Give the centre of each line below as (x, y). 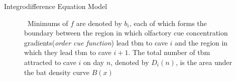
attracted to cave (50, 62)
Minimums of (48, 23)
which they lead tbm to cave (68, 52)
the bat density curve (57, 72)
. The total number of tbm (169, 52)
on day (94, 62)
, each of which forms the (168, 23)
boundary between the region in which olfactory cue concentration (126, 33)
